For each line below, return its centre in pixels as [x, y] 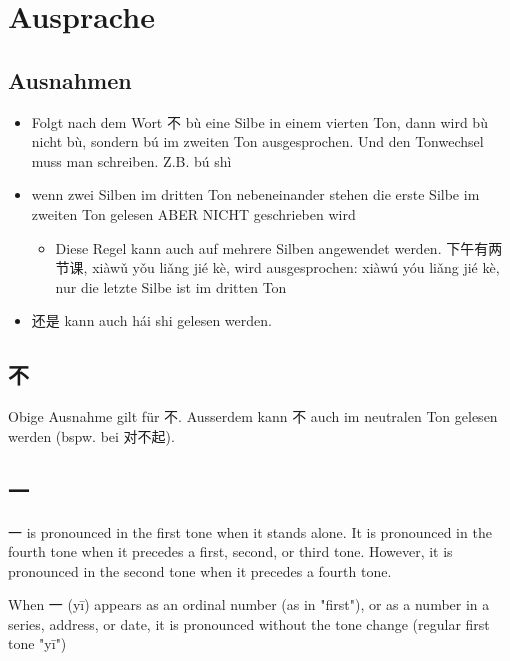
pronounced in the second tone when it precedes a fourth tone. [200, 570]
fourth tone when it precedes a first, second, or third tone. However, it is [230, 551]
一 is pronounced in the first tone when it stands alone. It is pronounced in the [250, 531]
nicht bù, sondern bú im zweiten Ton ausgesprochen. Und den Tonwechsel [257, 141]
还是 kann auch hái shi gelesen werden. [151, 320]
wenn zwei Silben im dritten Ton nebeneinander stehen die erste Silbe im [255, 194]
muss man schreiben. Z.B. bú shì [131, 160]
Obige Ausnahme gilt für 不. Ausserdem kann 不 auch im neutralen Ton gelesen [253, 416]
